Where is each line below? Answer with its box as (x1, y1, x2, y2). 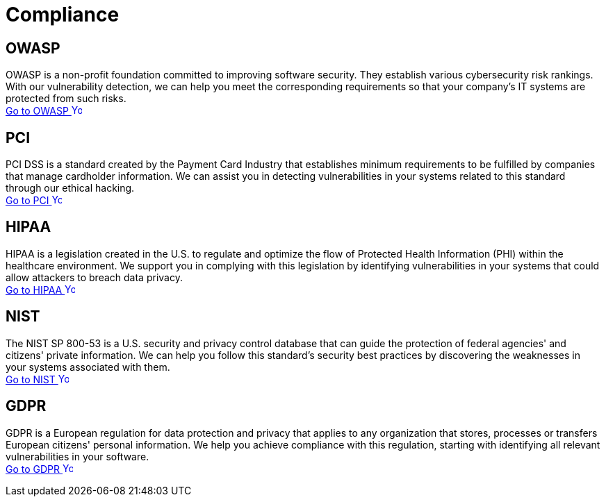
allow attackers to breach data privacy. (6, 271, 183, 283)
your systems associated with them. (6, 360, 170, 373)
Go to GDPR (6, 462, 60, 475)
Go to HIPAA (6, 283, 63, 296)
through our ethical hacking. (6, 182, 135, 194)
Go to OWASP (6, 105, 69, 117)
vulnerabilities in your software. (6, 450, 149, 462)
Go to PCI (6, 194, 49, 207)
